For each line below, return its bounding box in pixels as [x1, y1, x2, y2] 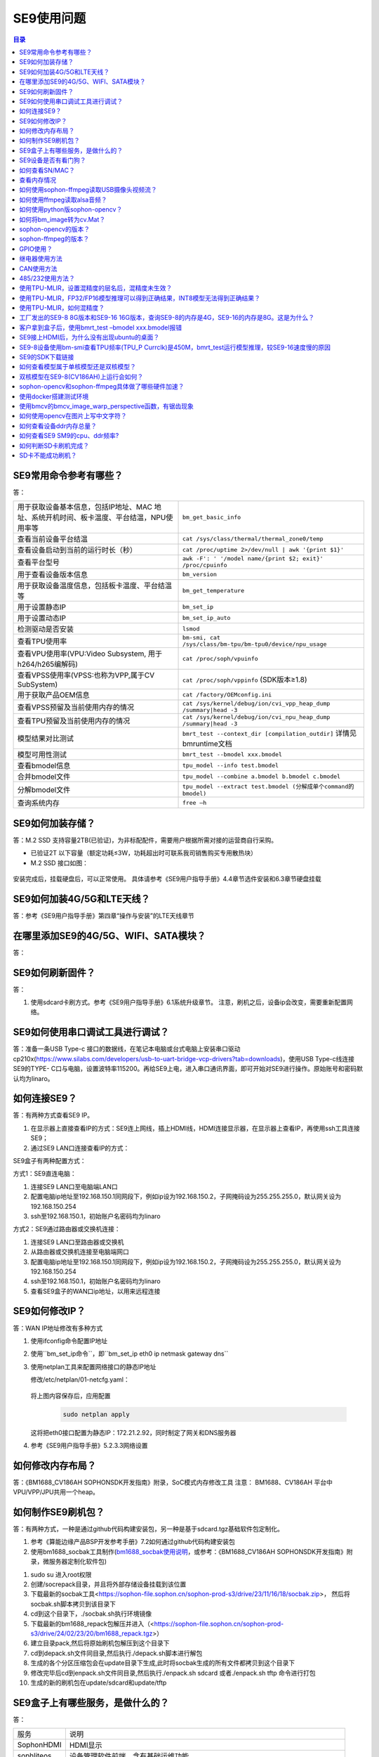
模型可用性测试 [17, 750, 67, 760]
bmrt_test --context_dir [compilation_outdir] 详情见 [182, 728, 357, 738]
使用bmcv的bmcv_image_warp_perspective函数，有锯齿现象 [19, 402, 194, 410]
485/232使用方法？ [19, 274, 75, 283]
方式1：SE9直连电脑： [13, 1169, 77, 1178]
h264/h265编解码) [17, 659, 79, 669]
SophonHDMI [17, 1740, 62, 1750]
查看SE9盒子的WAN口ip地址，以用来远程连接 [30, 1287, 161, 1295]
